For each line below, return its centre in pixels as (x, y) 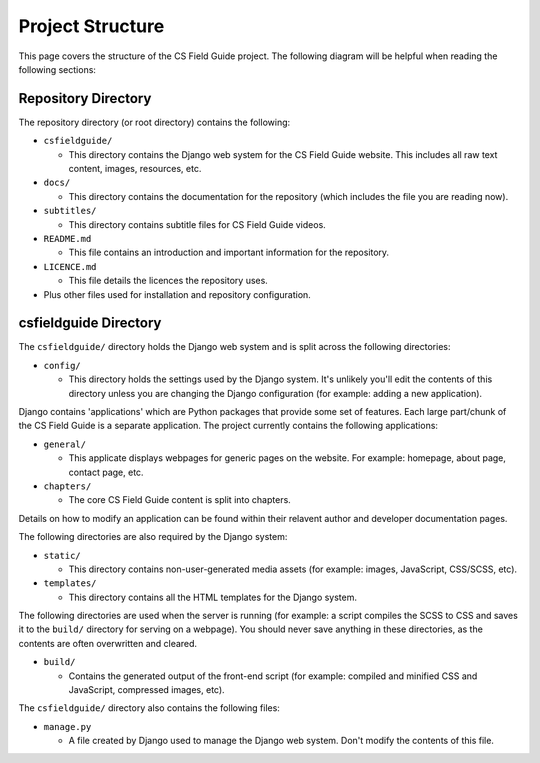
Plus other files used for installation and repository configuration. (177, 294)
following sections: (57, 69)
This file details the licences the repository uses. (168, 281)
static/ (62, 555)
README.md (67, 238)
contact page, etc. (106, 472)
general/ (65, 444)
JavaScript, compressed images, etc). (146, 690)
